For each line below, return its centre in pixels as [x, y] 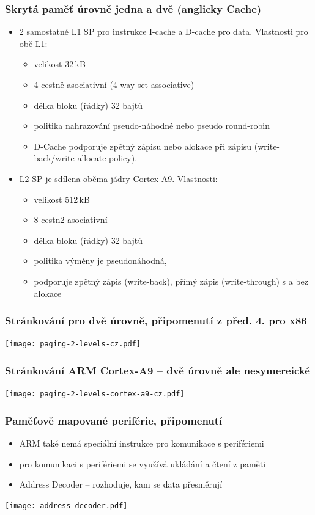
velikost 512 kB [62, 199]
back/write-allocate [70, 158]
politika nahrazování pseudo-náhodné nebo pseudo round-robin [152, 126]
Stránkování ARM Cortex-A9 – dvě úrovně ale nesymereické [157, 370]
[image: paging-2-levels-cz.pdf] [73, 344]
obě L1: [33, 43]
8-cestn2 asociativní [71, 220]
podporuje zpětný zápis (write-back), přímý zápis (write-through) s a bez [171, 281]
